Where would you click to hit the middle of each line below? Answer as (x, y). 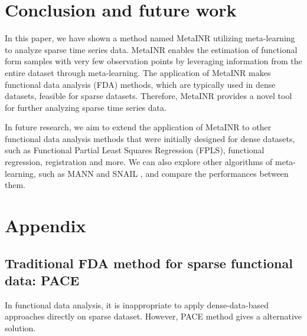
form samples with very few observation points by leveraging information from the (153, 61)
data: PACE (42, 280)
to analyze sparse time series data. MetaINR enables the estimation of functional (151, 49)
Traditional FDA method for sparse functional (149, 263)
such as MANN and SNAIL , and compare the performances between (164, 173)
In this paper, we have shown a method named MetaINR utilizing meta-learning (150, 38)
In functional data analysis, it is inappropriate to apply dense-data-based (137, 304)
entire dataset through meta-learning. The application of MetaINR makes (138, 72)
